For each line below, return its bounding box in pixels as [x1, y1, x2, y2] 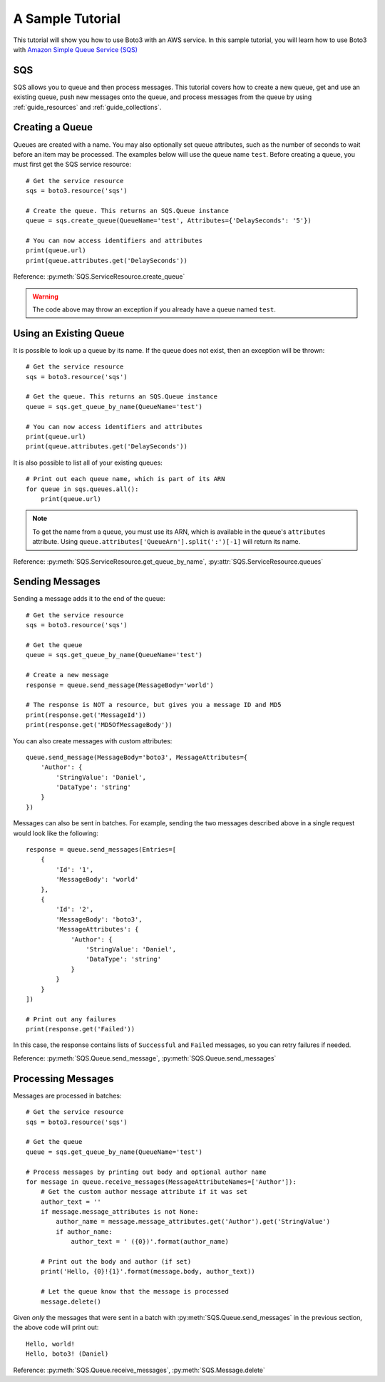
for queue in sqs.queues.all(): [26, 485, 139, 493]
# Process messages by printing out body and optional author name [26, 1167, 267, 1176]
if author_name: [56, 1227, 113, 1236]
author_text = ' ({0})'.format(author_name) [71, 1237, 230, 1246]
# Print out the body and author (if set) [40, 1258, 192, 1266]
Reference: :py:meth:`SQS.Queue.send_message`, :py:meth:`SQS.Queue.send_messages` [13, 1053, 277, 1062]
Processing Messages [13, 1073, 114, 1085]
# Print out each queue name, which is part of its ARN [26, 475, 225, 483]
